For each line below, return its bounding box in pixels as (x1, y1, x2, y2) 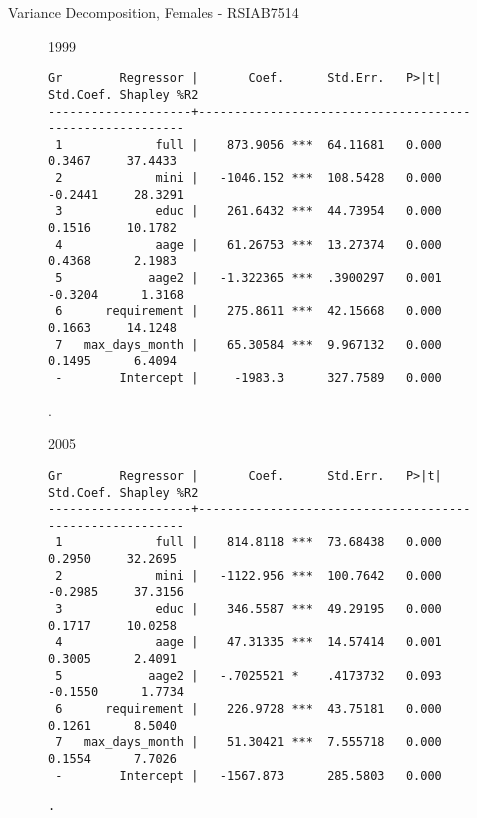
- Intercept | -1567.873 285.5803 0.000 (55, 768, 442, 783)
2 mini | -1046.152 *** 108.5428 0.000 (55, 171, 442, 186)
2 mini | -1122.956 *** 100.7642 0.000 (55, 568, 442, 583)
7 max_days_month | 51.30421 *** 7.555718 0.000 (55, 735, 442, 750)
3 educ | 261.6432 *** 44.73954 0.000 (55, 204, 442, 219)
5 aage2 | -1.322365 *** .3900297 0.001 (55, 271, 442, 286)
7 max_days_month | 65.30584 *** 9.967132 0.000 (55, 337, 442, 352)
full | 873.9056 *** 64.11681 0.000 (155, 137, 442, 152)
